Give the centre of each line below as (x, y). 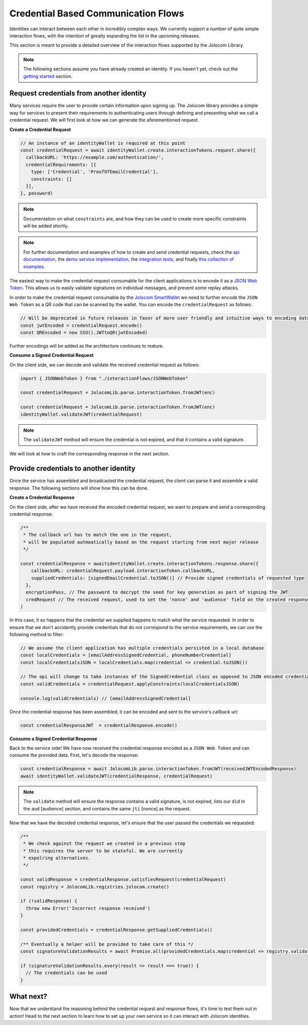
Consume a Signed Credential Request (52, 355)
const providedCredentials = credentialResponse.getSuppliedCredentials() (117, 930)
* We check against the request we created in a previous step (104, 844)
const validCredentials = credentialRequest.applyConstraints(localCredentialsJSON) (130, 684)
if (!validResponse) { (49, 901)
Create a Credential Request (40, 129)
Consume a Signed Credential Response (53, 738)
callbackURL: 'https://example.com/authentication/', (95, 157)
